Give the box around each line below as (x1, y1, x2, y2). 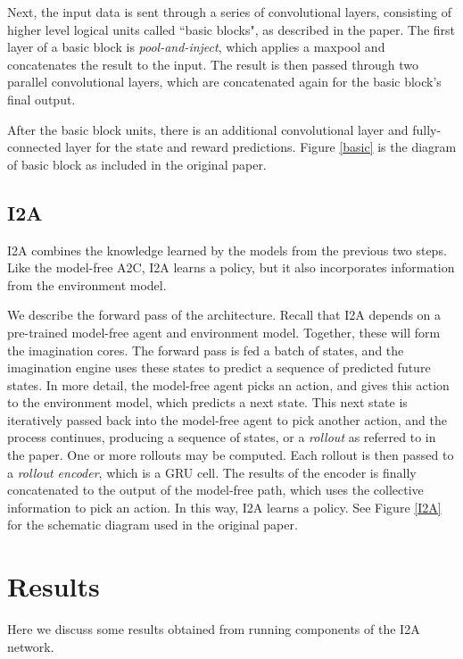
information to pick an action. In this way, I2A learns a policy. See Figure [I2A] (7, 497, 442, 516)
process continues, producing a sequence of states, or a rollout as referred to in (7, 428, 436, 446)
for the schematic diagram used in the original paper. (7, 515, 298, 534)
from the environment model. (7, 275, 167, 294)
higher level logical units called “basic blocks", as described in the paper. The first (7, 20, 456, 38)
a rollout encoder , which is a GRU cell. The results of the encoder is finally (7, 463, 417, 481)
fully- (412, 120, 442, 138)
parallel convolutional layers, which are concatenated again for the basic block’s (7, 72, 442, 91)
